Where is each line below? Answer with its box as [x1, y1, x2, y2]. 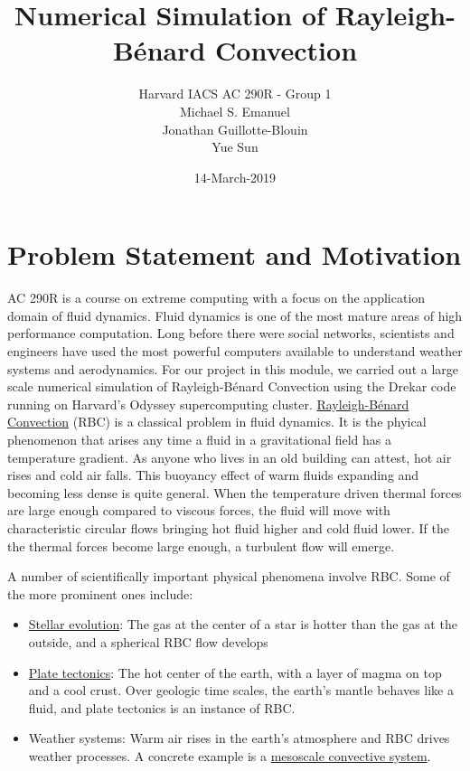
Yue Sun [211, 137, 258, 156]
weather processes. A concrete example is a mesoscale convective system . [28, 746, 431, 765]
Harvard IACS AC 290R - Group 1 [138, 84, 332, 103]
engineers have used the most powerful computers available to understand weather [7, 342, 463, 360]
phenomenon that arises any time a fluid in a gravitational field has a [7, 429, 391, 448]
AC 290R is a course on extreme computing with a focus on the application [7, 288, 426, 307]
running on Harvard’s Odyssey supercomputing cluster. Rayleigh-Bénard [7, 394, 409, 413]
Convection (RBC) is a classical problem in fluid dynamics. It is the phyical [7, 412, 427, 431]
